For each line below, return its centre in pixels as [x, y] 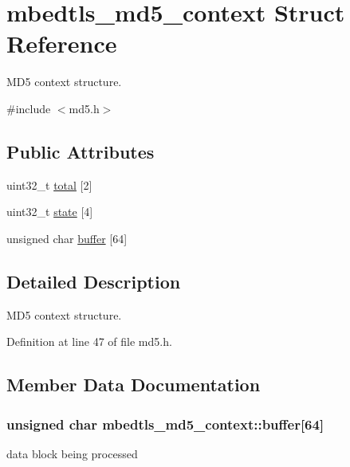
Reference [62, 43]
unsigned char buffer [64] [67, 238]
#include [29, 108]
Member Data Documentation [134, 385]
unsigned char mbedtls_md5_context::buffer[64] [165, 424]
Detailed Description [94, 281]
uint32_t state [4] [50, 212]
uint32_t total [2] [49, 184]
